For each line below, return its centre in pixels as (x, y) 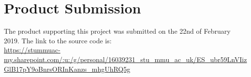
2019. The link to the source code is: (58, 40)
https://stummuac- (32, 50)
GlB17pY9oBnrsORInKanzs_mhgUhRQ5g (67, 69)
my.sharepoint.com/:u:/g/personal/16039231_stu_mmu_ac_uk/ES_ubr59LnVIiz (125, 59)
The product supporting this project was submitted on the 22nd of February (117, 31)
